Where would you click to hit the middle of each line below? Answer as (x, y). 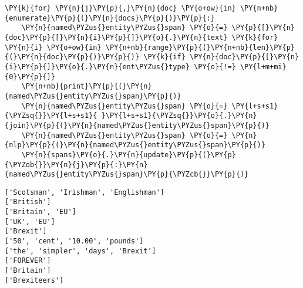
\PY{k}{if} (164, 57)
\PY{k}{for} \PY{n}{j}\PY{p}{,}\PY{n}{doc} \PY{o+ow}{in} (120, 8)
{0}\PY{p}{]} (30, 77)
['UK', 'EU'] (30, 221)
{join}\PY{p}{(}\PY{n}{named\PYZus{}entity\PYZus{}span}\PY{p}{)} (137, 125)
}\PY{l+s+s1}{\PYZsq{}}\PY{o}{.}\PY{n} (179, 116)
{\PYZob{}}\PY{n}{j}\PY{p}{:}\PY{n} (76, 165)
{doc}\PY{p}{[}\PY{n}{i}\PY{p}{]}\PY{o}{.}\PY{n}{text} (116, 37)
